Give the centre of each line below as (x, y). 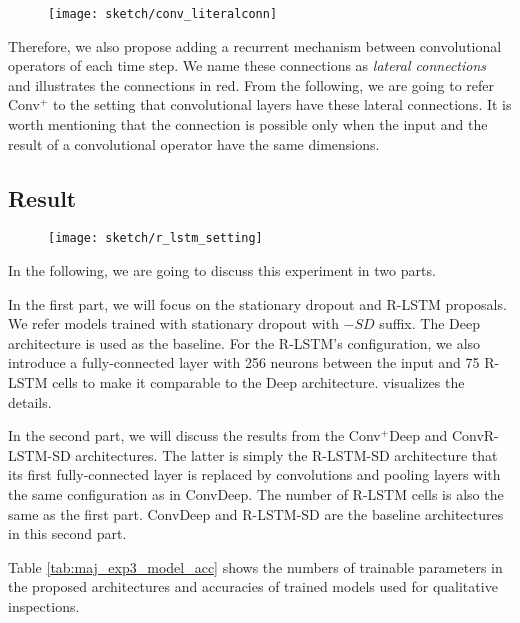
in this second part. (67, 533)
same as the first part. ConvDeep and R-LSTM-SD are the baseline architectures (256, 513)
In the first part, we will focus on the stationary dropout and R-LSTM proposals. (257, 303)
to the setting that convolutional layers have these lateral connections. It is (282, 104)
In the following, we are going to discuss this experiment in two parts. (222, 270)
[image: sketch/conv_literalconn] (163, 14)
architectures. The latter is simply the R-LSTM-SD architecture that (286, 454)
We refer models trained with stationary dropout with (173, 323)
